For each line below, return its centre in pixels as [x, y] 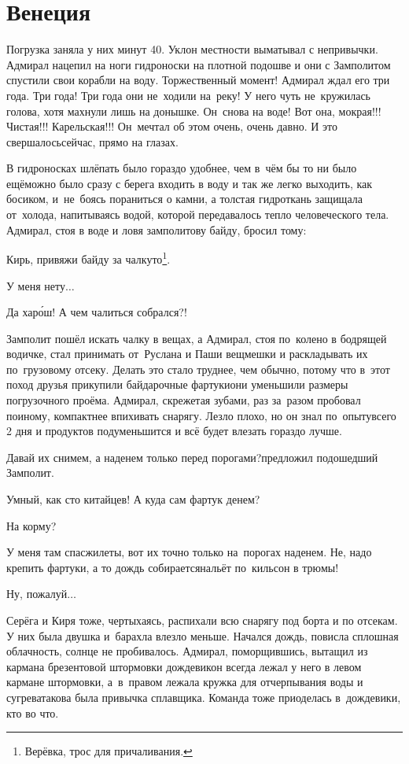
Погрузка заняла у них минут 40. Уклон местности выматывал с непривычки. [192, 49]
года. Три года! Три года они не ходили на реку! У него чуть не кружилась [188, 95]
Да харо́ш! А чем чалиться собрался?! [97, 312]
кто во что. [33, 712]
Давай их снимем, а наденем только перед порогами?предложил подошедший [192, 457]
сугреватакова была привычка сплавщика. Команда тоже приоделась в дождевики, [204, 697]
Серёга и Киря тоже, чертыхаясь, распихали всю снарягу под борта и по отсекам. [202, 620]
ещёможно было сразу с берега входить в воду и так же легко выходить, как [190, 183]
